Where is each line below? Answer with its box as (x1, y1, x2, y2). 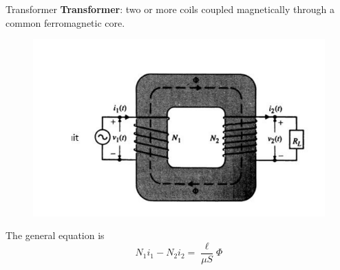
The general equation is (6, 228, 105, 243)
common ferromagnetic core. (6, 15, 125, 30)
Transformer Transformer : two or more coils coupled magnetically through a (6, 2, 334, 16)
